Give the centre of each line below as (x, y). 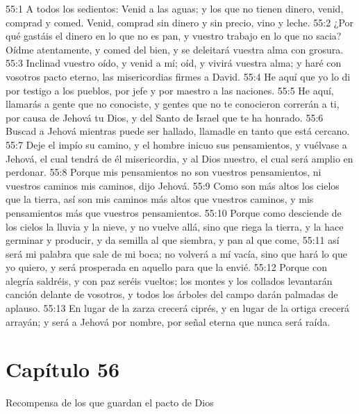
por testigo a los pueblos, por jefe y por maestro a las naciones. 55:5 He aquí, (170, 90)
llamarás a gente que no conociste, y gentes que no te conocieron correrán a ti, (173, 104)
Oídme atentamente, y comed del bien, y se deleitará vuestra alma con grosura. (175, 49)
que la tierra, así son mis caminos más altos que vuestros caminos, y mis (160, 199)
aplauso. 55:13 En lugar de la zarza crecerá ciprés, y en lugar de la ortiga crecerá (177, 308)
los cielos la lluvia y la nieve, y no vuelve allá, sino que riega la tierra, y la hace (175, 226)
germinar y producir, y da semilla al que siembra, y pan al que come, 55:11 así (173, 240)
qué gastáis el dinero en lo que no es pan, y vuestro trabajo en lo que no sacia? (174, 36)
